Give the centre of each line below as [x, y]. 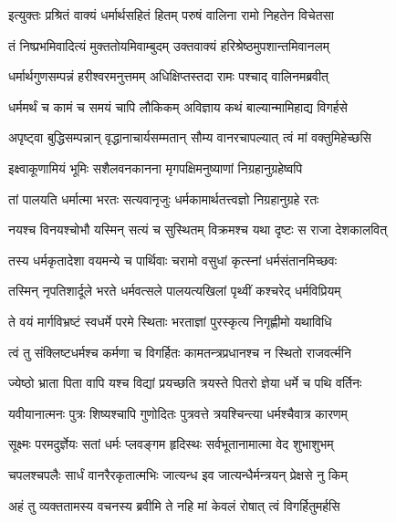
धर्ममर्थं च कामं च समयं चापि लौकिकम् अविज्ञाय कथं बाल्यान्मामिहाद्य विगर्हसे [178, 106]
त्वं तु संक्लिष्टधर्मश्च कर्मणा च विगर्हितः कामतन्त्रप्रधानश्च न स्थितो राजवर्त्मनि [180, 352]
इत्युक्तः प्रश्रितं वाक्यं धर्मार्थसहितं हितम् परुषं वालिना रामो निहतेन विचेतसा [172, 15]
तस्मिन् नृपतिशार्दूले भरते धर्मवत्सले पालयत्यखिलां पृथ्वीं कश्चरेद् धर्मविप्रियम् [175, 291]
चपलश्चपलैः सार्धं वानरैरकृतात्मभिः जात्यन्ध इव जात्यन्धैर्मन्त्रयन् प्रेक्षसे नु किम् [178, 474]
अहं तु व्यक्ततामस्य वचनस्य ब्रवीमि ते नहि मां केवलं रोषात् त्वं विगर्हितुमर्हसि [174, 505]
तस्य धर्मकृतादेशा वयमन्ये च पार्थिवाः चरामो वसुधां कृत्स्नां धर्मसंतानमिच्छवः [173, 260]
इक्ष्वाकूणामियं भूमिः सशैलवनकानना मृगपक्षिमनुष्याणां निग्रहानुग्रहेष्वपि [156, 167]
